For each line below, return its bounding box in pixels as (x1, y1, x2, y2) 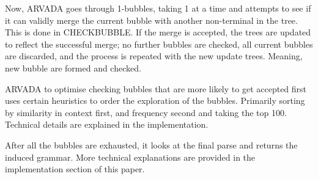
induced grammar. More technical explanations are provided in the (5, 150, 256, 163)
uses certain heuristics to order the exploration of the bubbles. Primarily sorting (5, 94, 305, 107)
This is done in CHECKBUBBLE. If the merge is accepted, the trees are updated (5, 26, 311, 38)
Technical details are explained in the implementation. (5, 118, 209, 131)
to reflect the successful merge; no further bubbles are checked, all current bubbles (5, 37, 313, 50)
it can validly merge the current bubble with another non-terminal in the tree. (5, 13, 298, 26)
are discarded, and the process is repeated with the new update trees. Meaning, (5, 49, 303, 62)
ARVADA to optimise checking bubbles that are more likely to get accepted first (5, 82, 307, 95)
